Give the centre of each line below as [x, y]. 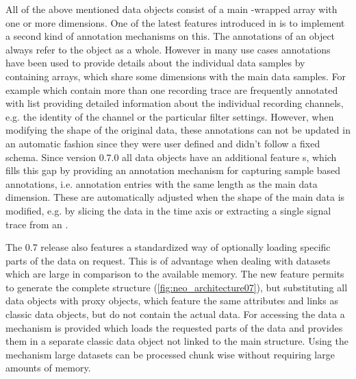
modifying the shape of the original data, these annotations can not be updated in [178, 130]
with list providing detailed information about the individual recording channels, [175, 103]
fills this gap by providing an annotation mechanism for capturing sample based [173, 170]
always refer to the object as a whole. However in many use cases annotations [168, 49]
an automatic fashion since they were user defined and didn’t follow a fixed [163, 143]
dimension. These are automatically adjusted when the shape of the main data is [175, 197]
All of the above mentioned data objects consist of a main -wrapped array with [171, 9]
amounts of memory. [48, 368]
